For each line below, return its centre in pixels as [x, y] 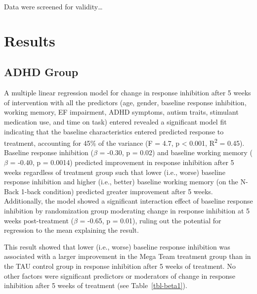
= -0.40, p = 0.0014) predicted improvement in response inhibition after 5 [122, 162]
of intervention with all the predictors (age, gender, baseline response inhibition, [125, 102]
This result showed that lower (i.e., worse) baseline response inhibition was [117, 246]
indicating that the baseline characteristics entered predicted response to [114, 131]
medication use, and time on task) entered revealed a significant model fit [115, 121]
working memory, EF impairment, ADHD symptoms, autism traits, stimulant [121, 112]
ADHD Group [41, 72]
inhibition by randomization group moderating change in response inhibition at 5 [127, 210]
